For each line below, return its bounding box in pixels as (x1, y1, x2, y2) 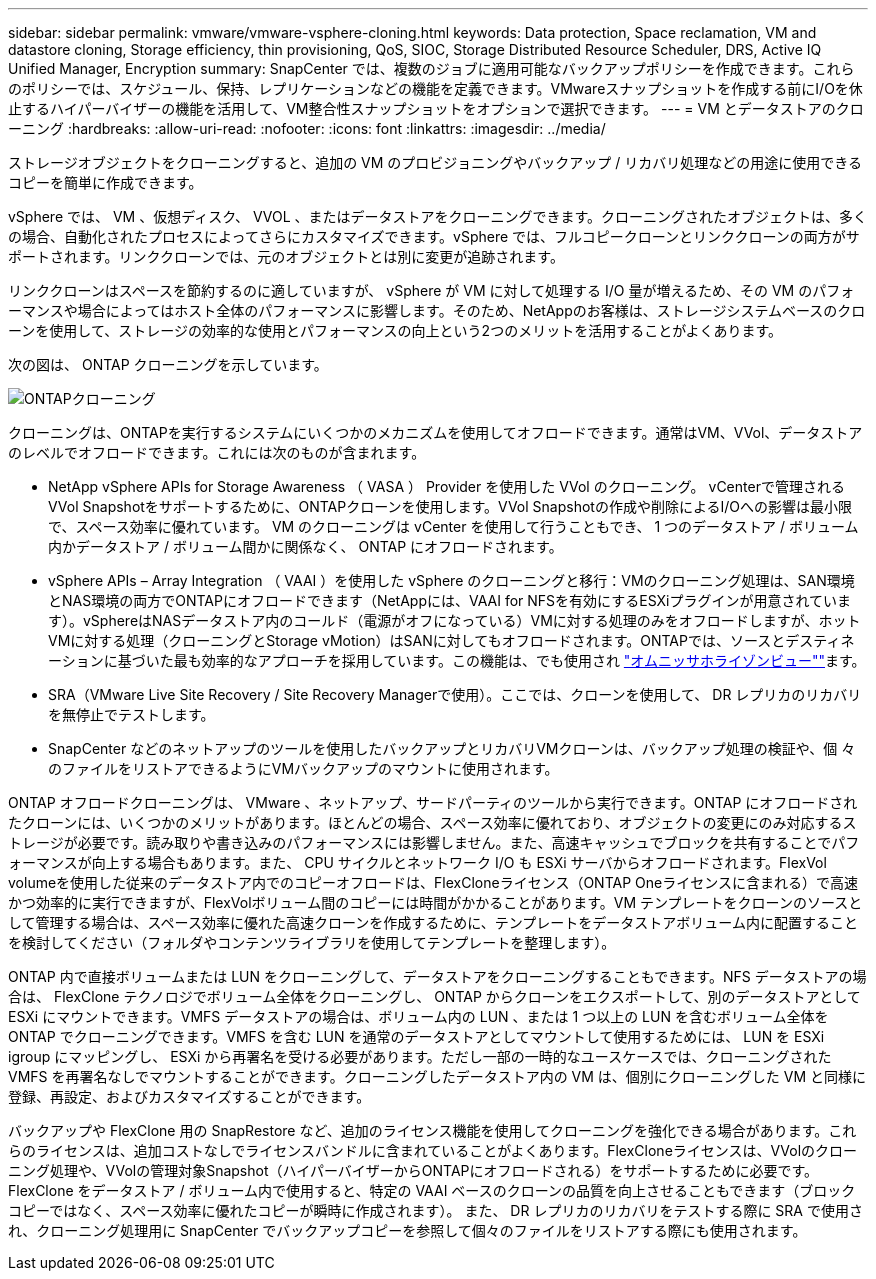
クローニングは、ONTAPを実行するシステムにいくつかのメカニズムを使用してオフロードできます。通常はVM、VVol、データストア (8, 424, 863, 441)
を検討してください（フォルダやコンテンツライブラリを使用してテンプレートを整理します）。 (8, 934, 616, 951)
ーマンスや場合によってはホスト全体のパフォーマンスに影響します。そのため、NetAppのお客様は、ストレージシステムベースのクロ (8, 302, 866, 319)
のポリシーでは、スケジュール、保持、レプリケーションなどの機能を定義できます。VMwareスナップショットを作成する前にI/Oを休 (8, 80, 863, 97)
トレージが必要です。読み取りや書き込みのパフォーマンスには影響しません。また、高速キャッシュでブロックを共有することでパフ (8, 834, 860, 851)
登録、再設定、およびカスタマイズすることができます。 (8, 1088, 371, 1105)
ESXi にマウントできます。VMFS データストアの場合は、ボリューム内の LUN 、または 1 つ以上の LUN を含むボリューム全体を (8, 1008, 829, 1025)
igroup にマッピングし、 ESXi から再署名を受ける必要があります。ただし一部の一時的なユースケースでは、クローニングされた (8, 1048, 832, 1065)
